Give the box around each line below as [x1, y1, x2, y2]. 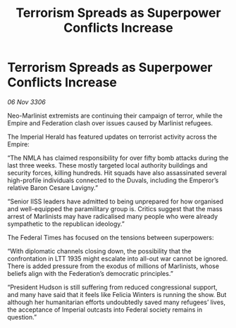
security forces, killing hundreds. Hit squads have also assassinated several [7, 168, 227, 177]
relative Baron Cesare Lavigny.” [7, 183, 99, 191]
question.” [7, 313, 37, 321]
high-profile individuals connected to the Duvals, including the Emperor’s [7, 176, 219, 184]
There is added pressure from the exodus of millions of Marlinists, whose [7, 262, 220, 270]
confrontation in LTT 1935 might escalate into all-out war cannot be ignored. [7, 254, 228, 263]
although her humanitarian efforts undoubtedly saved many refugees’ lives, [7, 298, 226, 306]
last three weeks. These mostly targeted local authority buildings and [7, 160, 208, 170]
